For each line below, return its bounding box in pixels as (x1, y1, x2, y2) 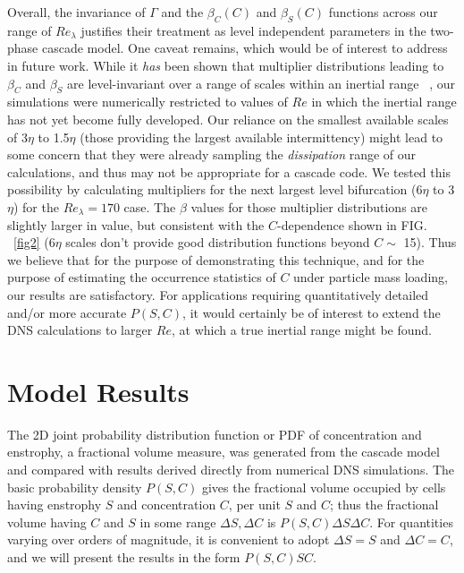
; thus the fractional (330, 495, 439, 514)
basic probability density (7, 477, 142, 496)
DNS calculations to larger (7, 321, 153, 339)
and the (161, 3, 204, 21)
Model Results (7, 372, 190, 409)
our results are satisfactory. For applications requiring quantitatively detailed (7, 285, 429, 304)
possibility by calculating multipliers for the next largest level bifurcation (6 (7, 180, 423, 199)
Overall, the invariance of (7, 3, 146, 21)
